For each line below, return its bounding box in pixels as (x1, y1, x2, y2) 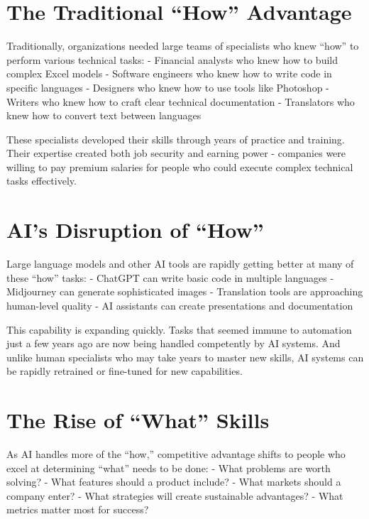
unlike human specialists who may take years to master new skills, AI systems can (6, 349, 364, 364)
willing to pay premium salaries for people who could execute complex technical (6, 159, 353, 174)
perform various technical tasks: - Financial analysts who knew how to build (6, 52, 338, 67)
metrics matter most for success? (6, 502, 149, 517)
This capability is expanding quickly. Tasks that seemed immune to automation (6, 322, 352, 337)
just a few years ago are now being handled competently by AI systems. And (6, 336, 341, 351)
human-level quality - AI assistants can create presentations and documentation (6, 297, 353, 312)
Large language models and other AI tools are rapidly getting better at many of (6, 256, 354, 271)
